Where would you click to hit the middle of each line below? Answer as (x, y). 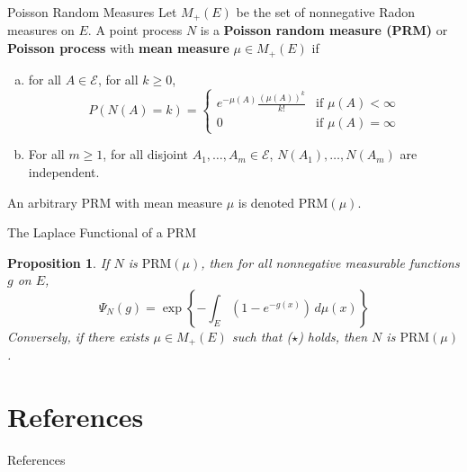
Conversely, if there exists (78, 336)
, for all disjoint (145, 154)
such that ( (262, 336)
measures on (41, 30)
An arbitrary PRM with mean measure (115, 202)
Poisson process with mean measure (118, 48)
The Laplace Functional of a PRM (102, 232)
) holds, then (333, 336)
